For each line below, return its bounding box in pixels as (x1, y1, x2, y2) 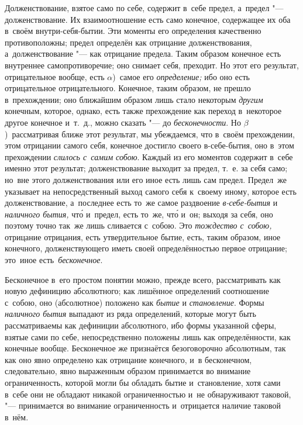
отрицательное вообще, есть (5, 70, 105, 82)
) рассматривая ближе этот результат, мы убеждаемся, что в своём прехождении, (5, 127, 295, 140)
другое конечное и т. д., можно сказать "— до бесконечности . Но (5, 116, 241, 128)
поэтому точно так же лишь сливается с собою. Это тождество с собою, (5, 219, 272, 231)
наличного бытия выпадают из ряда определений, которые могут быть (5, 307, 256, 320)
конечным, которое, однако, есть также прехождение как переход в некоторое (5, 105, 282, 117)
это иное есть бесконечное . (5, 254, 103, 266)
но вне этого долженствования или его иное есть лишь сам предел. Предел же (5, 173, 287, 185)
